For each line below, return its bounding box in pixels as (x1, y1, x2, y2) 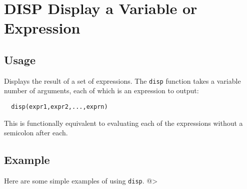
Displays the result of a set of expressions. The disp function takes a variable (4, 75, 241, 86)
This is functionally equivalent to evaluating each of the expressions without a (4, 117, 243, 128)
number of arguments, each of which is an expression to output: (4, 85, 199, 96)
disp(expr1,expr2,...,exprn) (11, 103, 108, 111)
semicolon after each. (4, 127, 68, 138)
